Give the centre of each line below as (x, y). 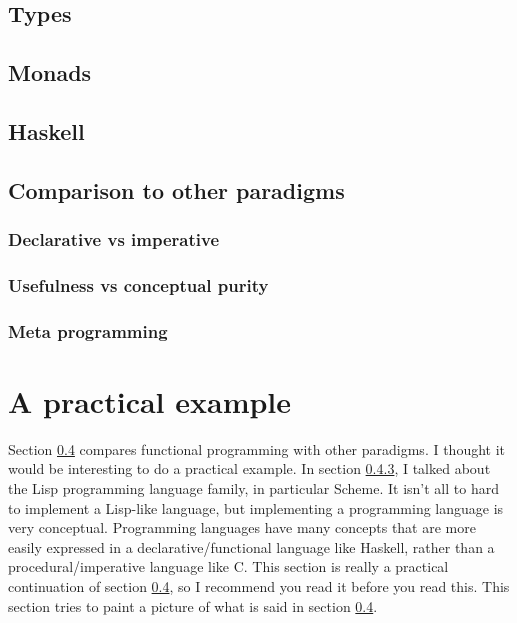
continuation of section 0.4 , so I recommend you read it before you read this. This (259, 585)
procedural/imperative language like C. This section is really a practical (228, 566)
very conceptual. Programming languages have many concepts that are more (242, 527)
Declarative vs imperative (114, 239)
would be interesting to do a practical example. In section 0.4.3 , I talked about (249, 468)
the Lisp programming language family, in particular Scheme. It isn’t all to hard (253, 487)
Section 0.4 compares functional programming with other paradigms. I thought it (257, 448)
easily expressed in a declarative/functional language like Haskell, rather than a (251, 546)
